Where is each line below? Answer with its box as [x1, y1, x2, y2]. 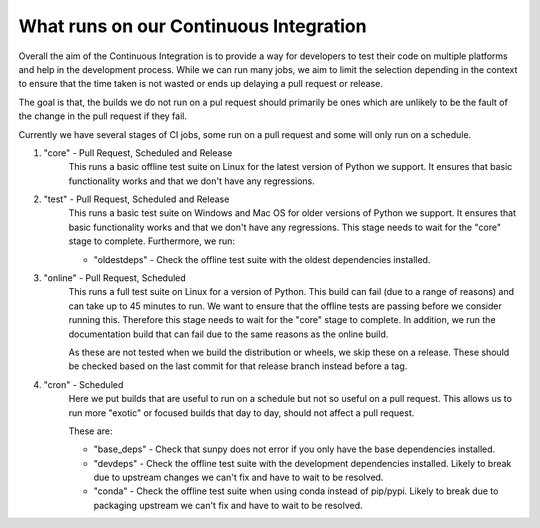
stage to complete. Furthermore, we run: [68, 235, 235, 247]
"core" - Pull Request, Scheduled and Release [43, 146, 233, 159]
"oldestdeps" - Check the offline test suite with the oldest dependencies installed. [93, 253, 431, 265]
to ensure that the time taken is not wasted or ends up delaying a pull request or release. [18, 78, 384, 90]
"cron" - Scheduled [43, 378, 124, 390]
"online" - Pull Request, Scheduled [43, 272, 187, 284]
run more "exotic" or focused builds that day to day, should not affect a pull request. [68, 406, 415, 419]
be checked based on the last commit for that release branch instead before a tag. [68, 360, 408, 372]
